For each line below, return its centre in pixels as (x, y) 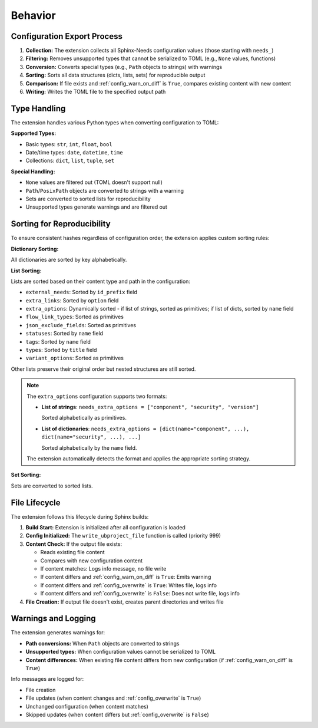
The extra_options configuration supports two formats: (97, 396)
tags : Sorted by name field (58, 341)
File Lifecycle (36, 503)
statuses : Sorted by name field (64, 334)
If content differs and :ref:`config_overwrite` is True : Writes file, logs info (129, 585)
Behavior (33, 15)
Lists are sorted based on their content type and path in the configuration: (101, 281)
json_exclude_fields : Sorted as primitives (81, 325)
